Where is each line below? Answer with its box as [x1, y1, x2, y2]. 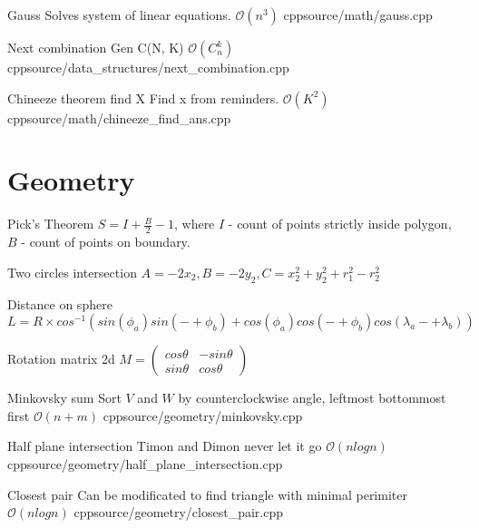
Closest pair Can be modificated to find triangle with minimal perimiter [7, 484, 407, 504]
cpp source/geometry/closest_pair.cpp [73, 503, 283, 522]
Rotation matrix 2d [7, 349, 115, 368]
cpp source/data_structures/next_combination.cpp [7, 58, 289, 76]
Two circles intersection [7, 262, 137, 281]
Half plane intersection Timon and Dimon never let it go [7, 436, 322, 455]
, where [173, 214, 215, 233]
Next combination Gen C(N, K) [7, 38, 184, 56]
